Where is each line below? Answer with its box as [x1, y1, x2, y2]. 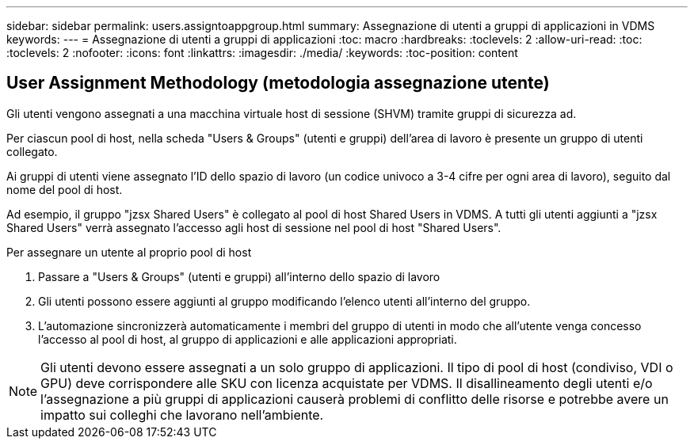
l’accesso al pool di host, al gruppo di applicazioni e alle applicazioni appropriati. [38, 332, 457, 346]
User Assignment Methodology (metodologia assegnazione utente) [6, 73, 550, 93]
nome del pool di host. [6, 182, 123, 196]
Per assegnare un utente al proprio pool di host [6, 245, 252, 259]
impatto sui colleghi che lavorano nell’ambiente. [40, 406, 324, 423]
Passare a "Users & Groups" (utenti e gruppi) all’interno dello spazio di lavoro [38, 269, 440, 283]
